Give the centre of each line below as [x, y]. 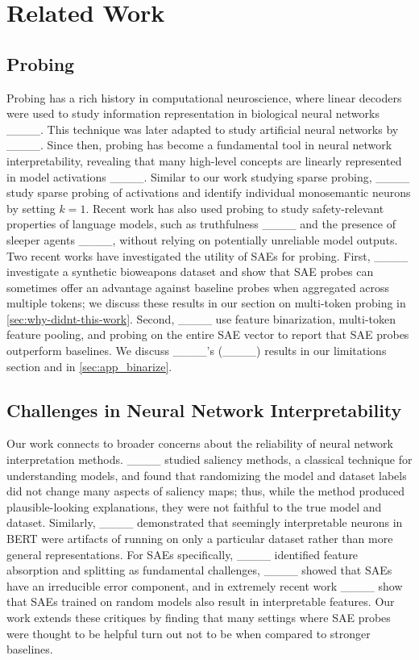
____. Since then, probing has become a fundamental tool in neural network [199, 145]
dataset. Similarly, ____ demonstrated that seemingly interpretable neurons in [205, 522]
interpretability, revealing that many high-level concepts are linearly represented [204, 160]
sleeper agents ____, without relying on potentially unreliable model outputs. [202, 239]
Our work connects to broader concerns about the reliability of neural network [200, 443]
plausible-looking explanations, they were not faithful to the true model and [194, 506]
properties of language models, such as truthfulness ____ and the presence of [201, 224]
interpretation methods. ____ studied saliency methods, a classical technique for [209, 459]
